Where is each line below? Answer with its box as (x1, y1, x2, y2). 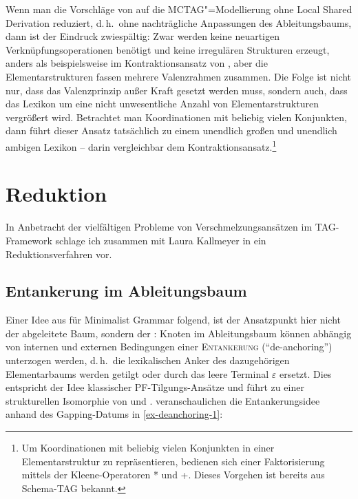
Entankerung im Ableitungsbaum (6, 280, 247, 301)
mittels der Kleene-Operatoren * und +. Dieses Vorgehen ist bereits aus (21, 467, 325, 482)
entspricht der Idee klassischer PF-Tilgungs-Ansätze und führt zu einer (6, 380, 304, 394)
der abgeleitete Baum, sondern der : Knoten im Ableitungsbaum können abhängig (6, 326, 352, 340)
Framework (6, 233, 52, 247)
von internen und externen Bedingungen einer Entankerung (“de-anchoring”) (6, 339, 333, 354)
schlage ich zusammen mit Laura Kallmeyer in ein (55, 233, 266, 247)
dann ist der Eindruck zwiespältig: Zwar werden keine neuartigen (6, 29, 280, 43)
